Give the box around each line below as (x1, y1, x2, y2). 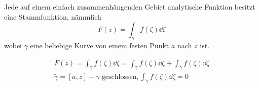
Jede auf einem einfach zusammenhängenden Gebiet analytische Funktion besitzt (4, 2, 255, 12)
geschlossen (101, 73, 137, 81)
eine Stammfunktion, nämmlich (4, 11, 101, 22)
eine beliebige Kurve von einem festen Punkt (30, 40, 169, 50)
